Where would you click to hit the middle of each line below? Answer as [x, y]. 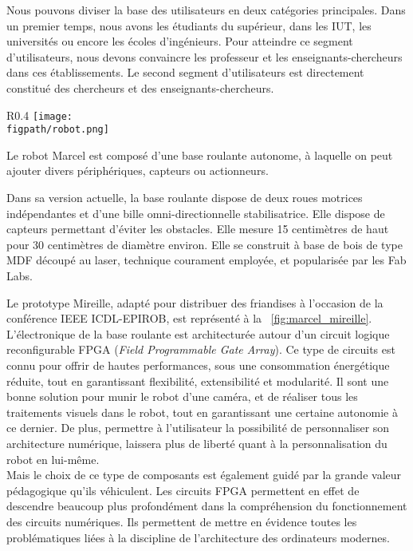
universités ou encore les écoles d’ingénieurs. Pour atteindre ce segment [180, 41]
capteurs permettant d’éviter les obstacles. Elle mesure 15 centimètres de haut [198, 229]
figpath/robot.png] [58, 130]
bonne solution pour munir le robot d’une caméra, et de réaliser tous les [182, 396]
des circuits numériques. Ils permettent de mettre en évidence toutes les [182, 521]
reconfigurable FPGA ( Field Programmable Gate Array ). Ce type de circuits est [201, 349]
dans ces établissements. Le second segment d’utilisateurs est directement [185, 72]
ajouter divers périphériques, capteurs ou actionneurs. [138, 170]
